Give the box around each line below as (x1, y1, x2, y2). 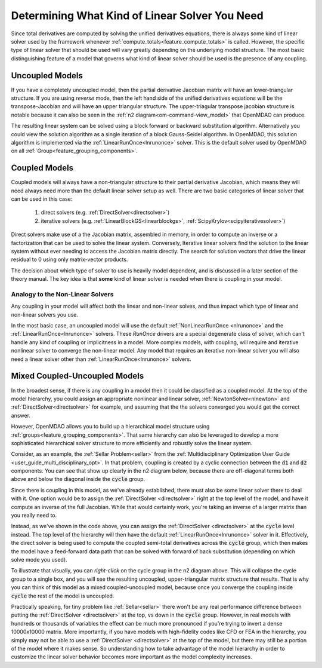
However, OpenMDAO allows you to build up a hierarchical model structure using (11, 423, 210, 430)
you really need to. (11, 511, 57, 519)
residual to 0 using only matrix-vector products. (11, 256, 128, 263)
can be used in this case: (11, 195, 73, 203)
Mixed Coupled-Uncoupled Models (11, 371, 144, 381)
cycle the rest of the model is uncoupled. (11, 592, 114, 599)
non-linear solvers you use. (11, 311, 79, 318)
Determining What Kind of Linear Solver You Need (11, 9, 264, 22)
